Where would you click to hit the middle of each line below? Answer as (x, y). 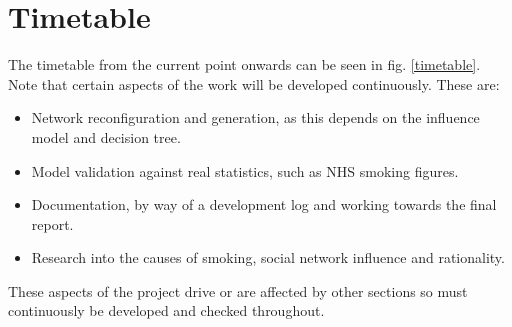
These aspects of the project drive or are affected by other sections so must (238, 290)
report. (52, 223)
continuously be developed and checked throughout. (166, 310)
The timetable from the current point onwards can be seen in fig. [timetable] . (244, 64)
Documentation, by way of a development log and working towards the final (264, 204)
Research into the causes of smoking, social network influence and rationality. (268, 257)
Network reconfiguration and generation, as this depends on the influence (255, 117)
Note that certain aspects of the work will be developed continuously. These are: (254, 83)
